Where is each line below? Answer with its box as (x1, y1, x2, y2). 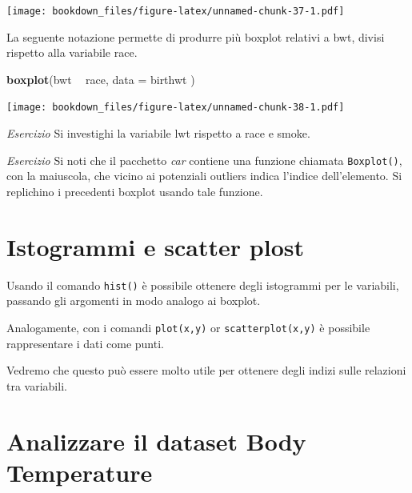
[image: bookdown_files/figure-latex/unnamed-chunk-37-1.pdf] (6, 6, 345, 17)
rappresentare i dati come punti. (6, 335, 164, 351)
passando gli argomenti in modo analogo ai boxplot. (6, 292, 261, 309)
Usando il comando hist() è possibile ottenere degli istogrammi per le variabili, (6, 276, 399, 293)
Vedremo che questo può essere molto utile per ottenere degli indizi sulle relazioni (6, 362, 406, 379)
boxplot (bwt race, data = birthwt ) (6, 70, 195, 87)
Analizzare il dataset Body (6, 424, 306, 457)
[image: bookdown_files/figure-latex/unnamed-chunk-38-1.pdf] (6, 102, 345, 114)
